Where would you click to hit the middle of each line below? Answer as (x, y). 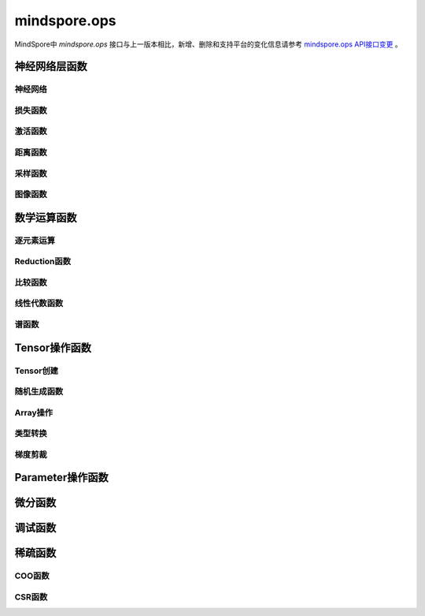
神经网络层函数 (51, 67)
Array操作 (34, 413)
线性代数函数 (39, 304)
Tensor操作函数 (53, 347)
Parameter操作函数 (62, 478)
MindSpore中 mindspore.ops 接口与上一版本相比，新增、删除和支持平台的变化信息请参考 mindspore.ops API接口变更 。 (208, 44)
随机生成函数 (39, 392)
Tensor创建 (37, 371)
